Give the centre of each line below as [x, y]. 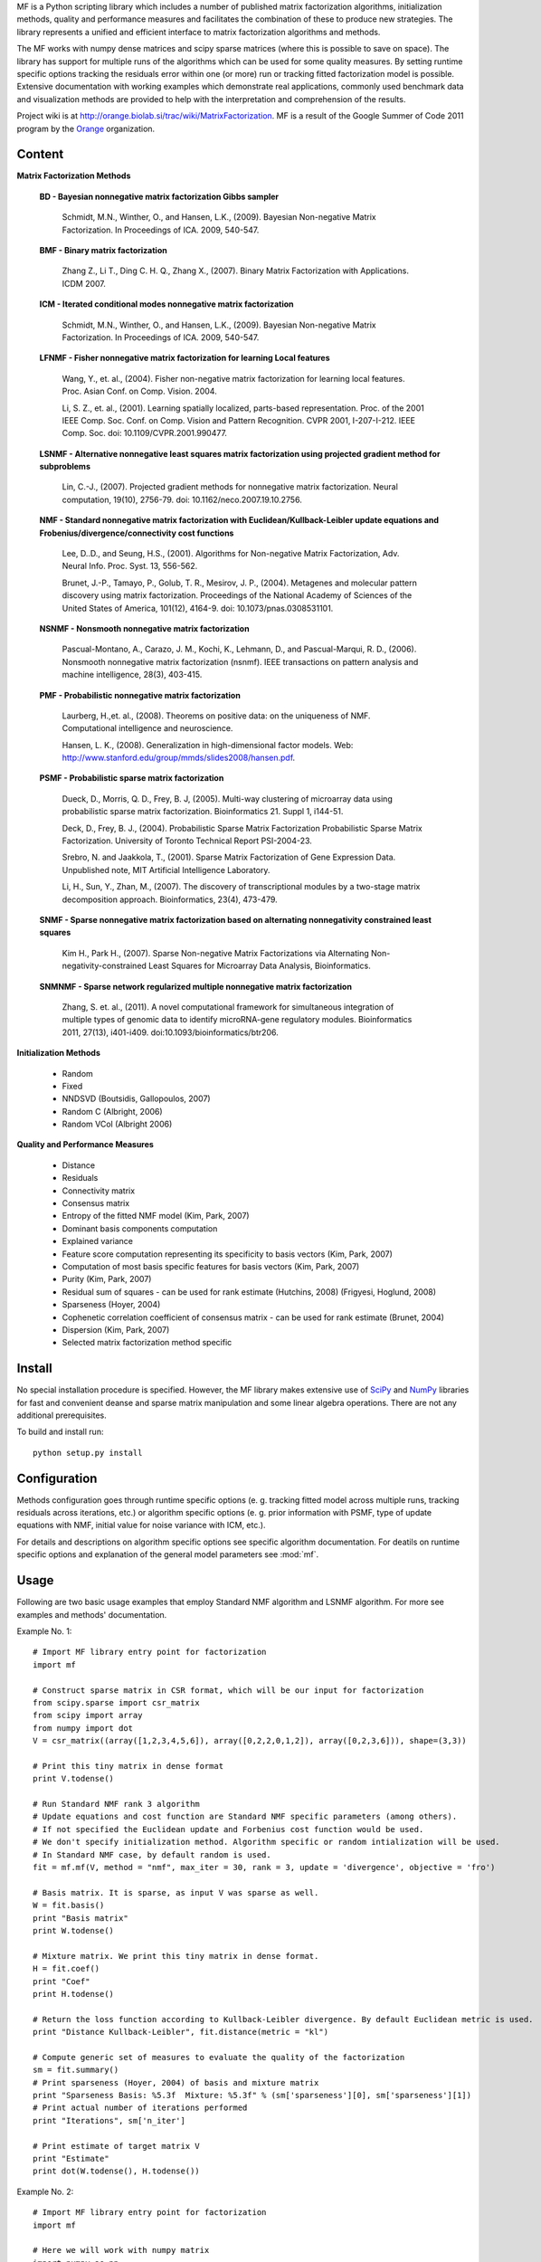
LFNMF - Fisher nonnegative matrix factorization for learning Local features [185, 358]
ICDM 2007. [84, 283]
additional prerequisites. [62, 1415]
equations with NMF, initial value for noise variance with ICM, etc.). [141, 1525]
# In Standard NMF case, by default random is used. [152, 1854]
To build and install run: [60, 1432]
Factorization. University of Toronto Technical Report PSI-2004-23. [187, 841]
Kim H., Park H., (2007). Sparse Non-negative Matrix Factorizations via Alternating [216, 953]
